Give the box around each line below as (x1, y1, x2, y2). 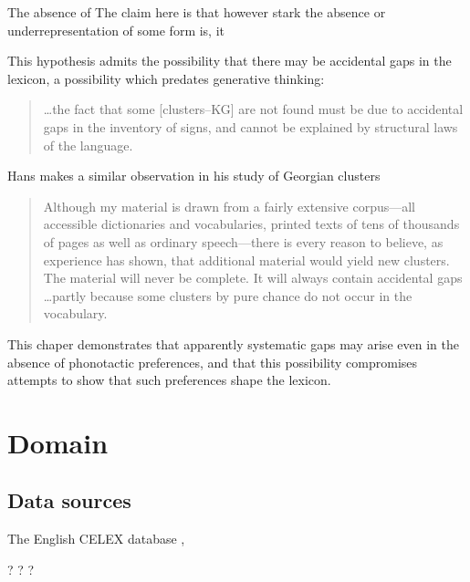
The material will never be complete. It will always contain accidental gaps (43, 268, 463, 287)
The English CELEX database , (7, 529, 185, 548)
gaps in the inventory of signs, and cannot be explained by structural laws (43, 117, 458, 136)
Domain (7, 423, 109, 461)
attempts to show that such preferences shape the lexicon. (7, 370, 331, 390)
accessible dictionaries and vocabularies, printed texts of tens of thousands (43, 214, 460, 234)
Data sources (7, 486, 131, 514)
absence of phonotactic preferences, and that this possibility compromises (7, 352, 418, 371)
